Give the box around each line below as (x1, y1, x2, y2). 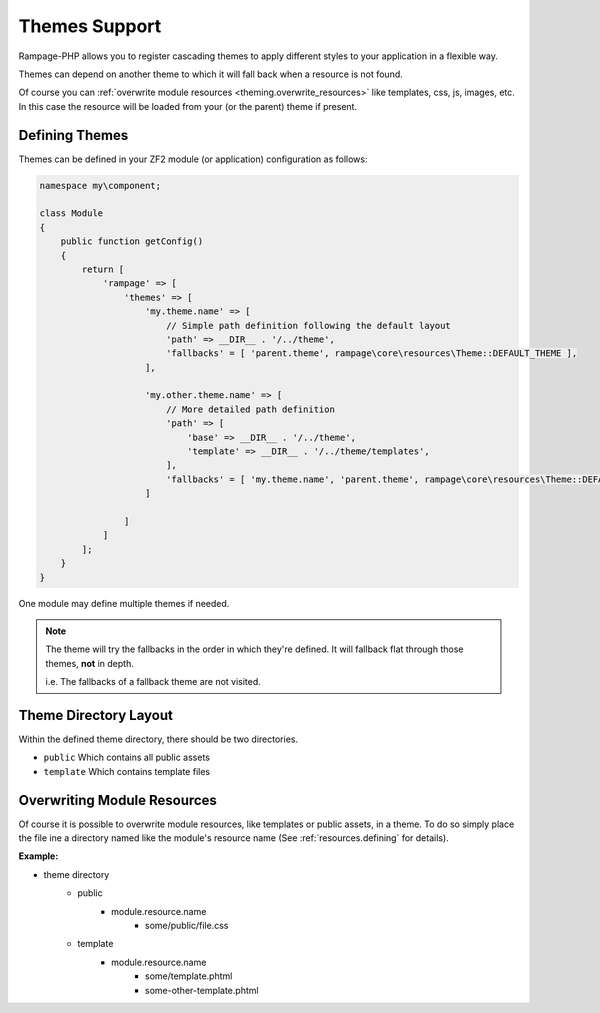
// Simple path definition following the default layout (165, 320, 452, 331)
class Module (39, 208, 104, 219)
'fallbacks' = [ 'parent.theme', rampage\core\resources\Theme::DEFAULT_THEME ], (165, 348, 578, 359)
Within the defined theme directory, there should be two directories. (18, 733, 299, 745)
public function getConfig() (60, 236, 204, 247)
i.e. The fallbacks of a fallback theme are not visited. (45, 676, 262, 688)
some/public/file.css (145, 920, 229, 932)
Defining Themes (18, 126, 129, 144)
